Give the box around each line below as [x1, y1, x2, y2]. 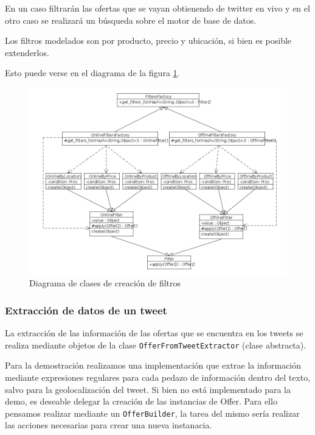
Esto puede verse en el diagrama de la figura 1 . [5, 66, 180, 79]
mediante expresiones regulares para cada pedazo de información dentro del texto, [5, 370, 311, 383]
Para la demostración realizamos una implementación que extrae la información [5, 359, 302, 372]
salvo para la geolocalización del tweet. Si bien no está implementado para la [5, 383, 291, 395]
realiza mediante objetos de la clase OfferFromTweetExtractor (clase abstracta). [5, 338, 306, 351]
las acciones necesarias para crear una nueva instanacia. [5, 419, 212, 431]
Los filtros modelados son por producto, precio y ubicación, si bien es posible [5, 34, 292, 47]
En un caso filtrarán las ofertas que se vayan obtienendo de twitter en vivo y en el [5, 2, 310, 14]
